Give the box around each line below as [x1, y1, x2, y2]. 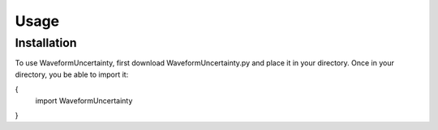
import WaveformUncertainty [35, 95, 133, 105]
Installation [15, 36, 77, 50]
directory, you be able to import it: [15, 69, 129, 79]
